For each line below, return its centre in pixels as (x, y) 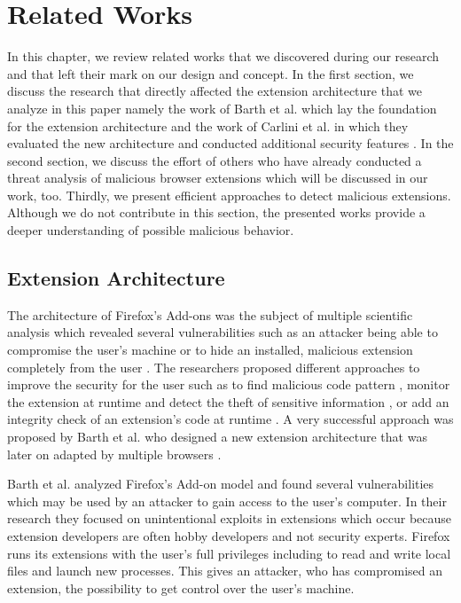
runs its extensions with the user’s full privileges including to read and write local (229, 553)
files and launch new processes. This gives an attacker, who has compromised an (225, 571)
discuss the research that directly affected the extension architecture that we (215, 91)
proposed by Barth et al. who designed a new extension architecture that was (217, 437)
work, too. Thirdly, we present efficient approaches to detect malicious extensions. (229, 195)
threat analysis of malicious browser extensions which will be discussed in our (218, 178)
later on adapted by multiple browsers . (114, 454)
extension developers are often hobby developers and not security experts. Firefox (229, 535)
